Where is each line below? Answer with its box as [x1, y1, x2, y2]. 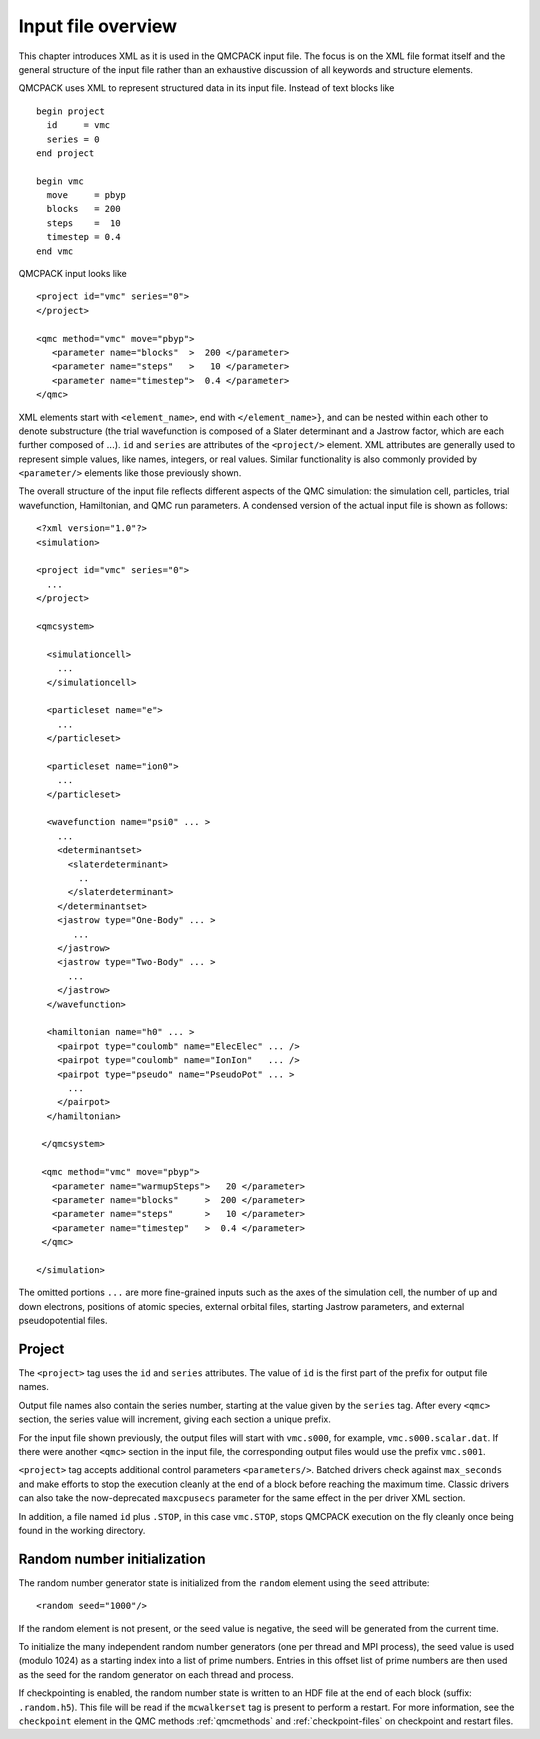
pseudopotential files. [18, 1315, 108, 1327]
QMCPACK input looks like [18, 268, 127, 280]
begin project [36, 105, 105, 117]
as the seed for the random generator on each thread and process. [18, 1668, 294, 1680]
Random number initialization [18, 1550, 206, 1567]
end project [36, 147, 95, 159]
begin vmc [36, 175, 84, 187]
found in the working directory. [18, 1524, 146, 1536]
